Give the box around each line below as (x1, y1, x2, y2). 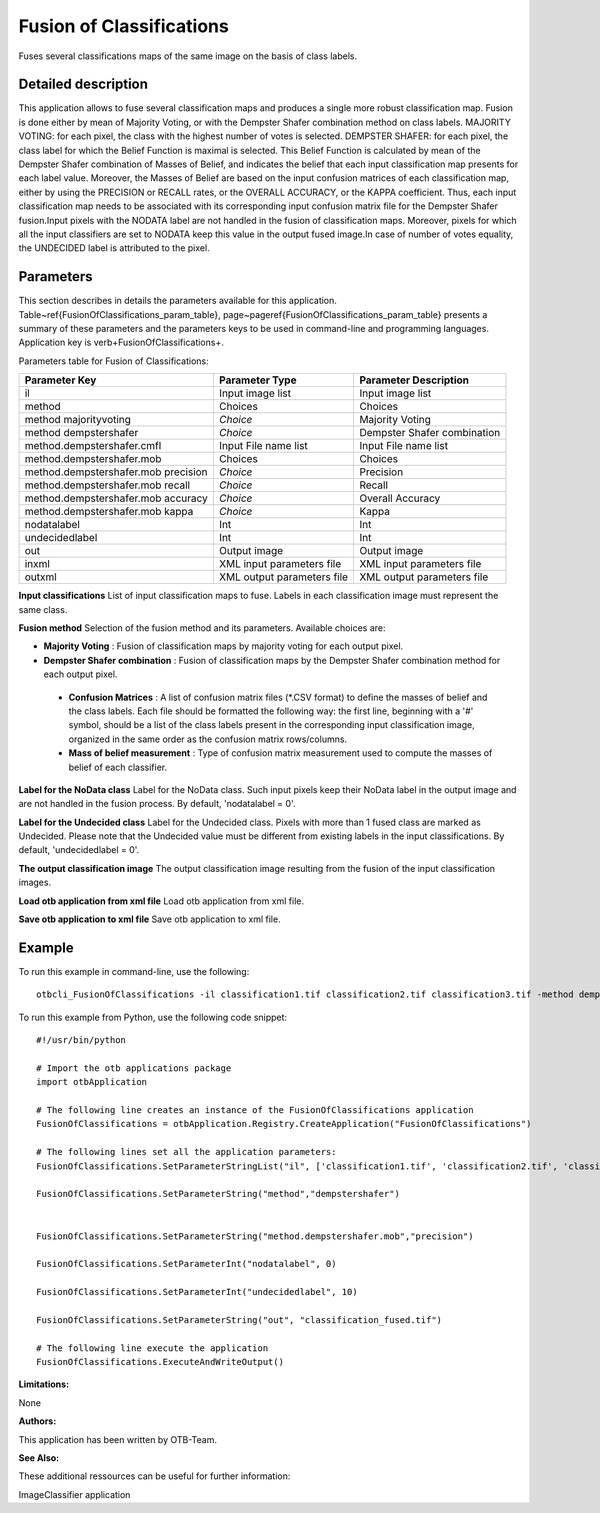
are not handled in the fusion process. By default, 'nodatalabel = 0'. (18, 798, 296, 810)
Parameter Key (24, 373, 97, 387)
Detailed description (18, 76, 149, 93)
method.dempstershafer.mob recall (24, 478, 190, 492)
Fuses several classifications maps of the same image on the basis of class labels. (18, 50, 358, 62)
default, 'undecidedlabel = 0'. (18, 844, 140, 856)
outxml (24, 570, 57, 584)
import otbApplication (36, 1076, 148, 1088)
